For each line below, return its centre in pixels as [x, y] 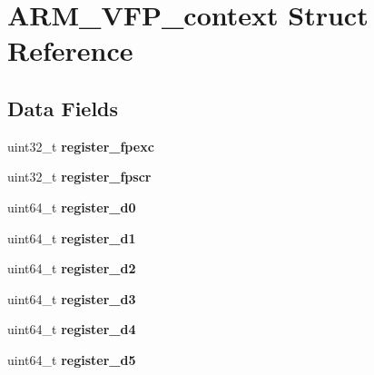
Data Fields [63, 108]
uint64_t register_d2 [72, 268]
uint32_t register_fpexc [81, 146]
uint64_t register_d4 [72, 329]
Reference [70, 50]
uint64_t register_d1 [72, 237]
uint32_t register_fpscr [79, 177]
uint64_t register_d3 [72, 298]
